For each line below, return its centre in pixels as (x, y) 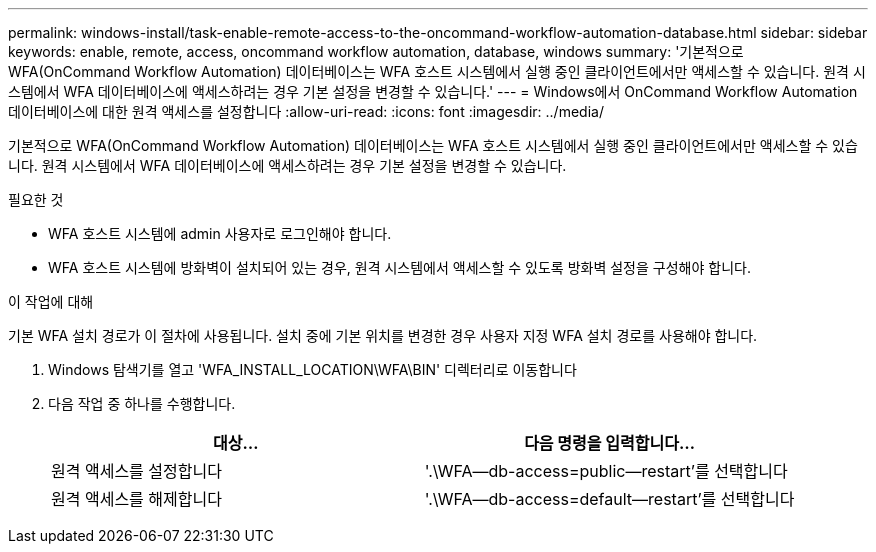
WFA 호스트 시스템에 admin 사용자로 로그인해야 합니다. (220, 233)
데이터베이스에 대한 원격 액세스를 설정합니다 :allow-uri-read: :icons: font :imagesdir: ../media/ (306, 111)
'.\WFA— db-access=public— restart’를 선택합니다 (606, 471)
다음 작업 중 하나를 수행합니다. (142, 403)
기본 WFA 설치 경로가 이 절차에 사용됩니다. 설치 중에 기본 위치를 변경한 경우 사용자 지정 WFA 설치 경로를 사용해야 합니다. (383, 335)
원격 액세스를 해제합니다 (136, 499)
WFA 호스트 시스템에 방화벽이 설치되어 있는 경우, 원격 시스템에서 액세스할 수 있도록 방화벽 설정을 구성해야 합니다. (399, 267)
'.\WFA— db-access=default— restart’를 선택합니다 (609, 499)
